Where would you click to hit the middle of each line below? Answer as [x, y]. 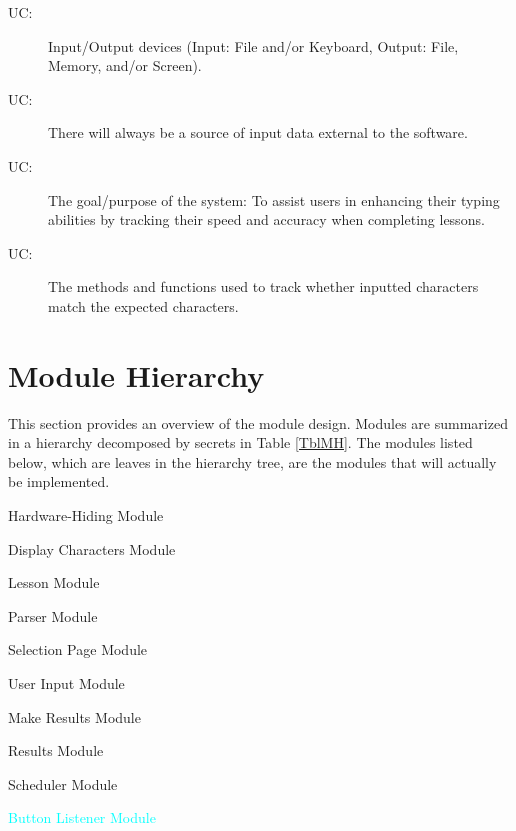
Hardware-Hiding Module [86, 515]
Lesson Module [54, 582]
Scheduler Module [63, 783]
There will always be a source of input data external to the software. [258, 132]
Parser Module [53, 615]
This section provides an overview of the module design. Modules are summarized [258, 422]
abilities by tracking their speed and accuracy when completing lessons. [266, 219]
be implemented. [59, 481]
